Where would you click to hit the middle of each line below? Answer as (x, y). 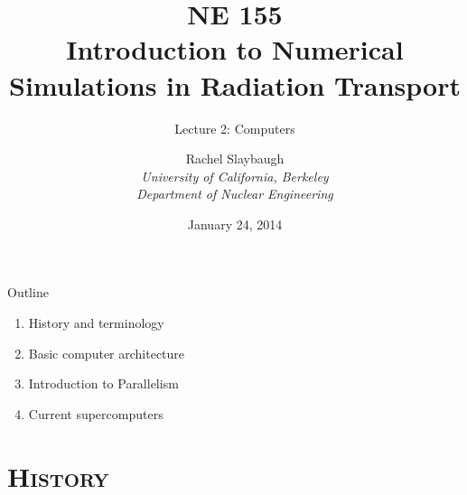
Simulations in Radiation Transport (235, 84)
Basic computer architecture (107, 353)
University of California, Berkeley (235, 176)
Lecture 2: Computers (235, 128)
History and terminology (96, 323)
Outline (28, 292)
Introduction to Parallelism (103, 383)
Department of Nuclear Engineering (235, 194)
